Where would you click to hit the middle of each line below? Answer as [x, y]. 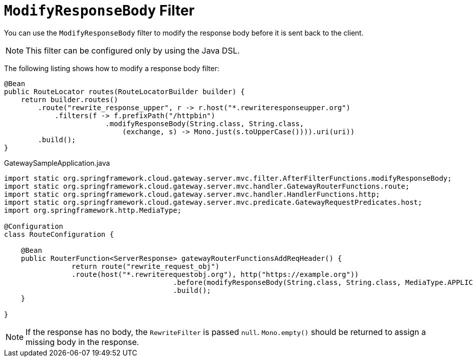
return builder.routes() [69, 99]
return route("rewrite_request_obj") [145, 266]
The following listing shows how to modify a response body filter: [112, 68]
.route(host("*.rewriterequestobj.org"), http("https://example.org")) [215, 274]
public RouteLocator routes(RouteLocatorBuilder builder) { [125, 91]
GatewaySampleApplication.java [57, 163]
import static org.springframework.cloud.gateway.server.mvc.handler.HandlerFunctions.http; [192, 194]
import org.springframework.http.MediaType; [93, 210]
